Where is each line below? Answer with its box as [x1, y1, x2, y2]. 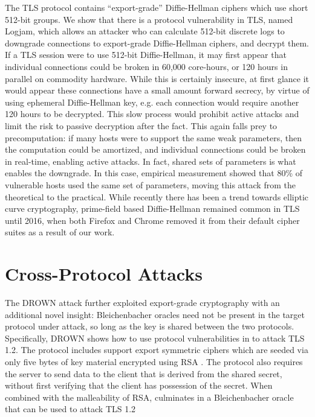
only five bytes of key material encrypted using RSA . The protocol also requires [5, 355, 303, 368]
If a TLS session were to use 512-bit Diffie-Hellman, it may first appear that [5, 48, 287, 61]
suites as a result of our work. [5, 226, 115, 238]
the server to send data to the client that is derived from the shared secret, [5, 367, 282, 380]
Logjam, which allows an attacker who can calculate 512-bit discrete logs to [5, 25, 285, 37]
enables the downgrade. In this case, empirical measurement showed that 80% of [5, 167, 302, 179]
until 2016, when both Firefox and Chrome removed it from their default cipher [5, 214, 300, 226]
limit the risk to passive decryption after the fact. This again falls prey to [5, 119, 278, 132]
